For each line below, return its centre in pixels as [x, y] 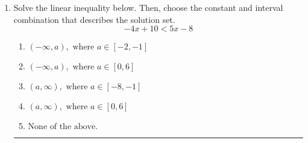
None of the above [62, 127]
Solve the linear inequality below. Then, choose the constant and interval [148, 7]
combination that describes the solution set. [94, 19]
